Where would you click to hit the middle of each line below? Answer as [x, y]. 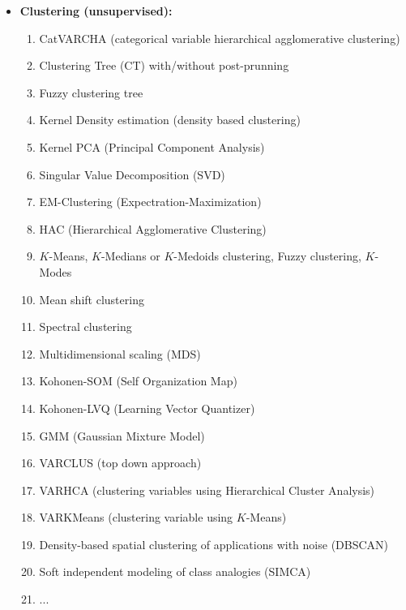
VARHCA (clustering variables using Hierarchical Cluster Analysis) [207, 490]
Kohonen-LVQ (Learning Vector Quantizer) [147, 408]
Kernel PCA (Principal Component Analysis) [152, 146]
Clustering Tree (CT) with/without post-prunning [164, 65]
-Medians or [130, 256]
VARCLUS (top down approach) [120, 463]
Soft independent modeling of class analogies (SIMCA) [175, 571]
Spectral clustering [85, 326]
